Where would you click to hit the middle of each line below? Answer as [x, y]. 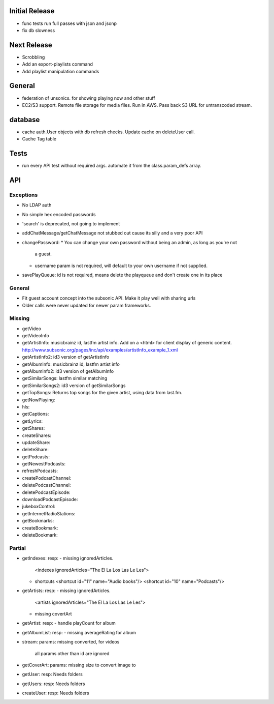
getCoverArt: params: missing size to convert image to [79, 665]
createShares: [37, 435]
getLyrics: [32, 421]
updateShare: [36, 442]
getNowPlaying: [39, 400]
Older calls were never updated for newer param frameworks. [87, 305]
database [25, 120]
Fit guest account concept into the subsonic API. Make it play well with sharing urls [109, 298]
